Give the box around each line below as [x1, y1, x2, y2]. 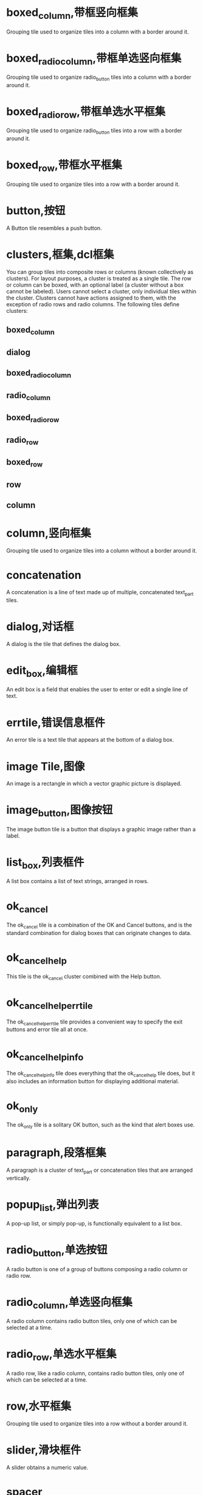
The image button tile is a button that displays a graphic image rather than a [6, 825, 196, 833]
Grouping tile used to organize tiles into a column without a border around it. [6, 547, 198, 554]
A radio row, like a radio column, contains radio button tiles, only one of [6, 1369, 184, 1377]
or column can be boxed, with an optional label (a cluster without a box [6, 281, 184, 289]
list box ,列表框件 [6, 855, 84, 871]
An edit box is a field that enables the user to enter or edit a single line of [6, 686, 188, 693]
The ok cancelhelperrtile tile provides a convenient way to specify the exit [6, 1018, 183, 1027]
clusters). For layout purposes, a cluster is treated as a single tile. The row [6, 274, 191, 282]
